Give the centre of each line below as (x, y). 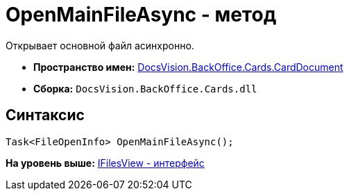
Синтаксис (45, 115)
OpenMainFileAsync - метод (141, 15)
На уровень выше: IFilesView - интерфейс (105, 163)
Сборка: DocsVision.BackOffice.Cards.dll (145, 88)
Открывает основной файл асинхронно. (100, 45)
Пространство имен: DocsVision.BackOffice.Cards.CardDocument (188, 67)
